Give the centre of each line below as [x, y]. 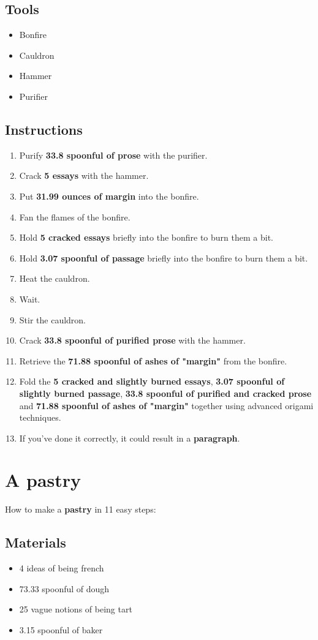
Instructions [44, 129]
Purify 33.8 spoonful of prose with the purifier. [113, 155]
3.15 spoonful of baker [61, 629]
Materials [36, 542]
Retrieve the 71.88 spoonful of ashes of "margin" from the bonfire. [153, 360]
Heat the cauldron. [55, 278]
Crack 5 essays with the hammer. [84, 175]
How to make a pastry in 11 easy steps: [81, 509]
